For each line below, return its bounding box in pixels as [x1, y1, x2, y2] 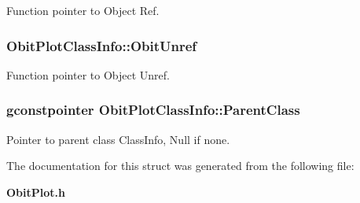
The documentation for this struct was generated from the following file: [6, 157, 354, 174]
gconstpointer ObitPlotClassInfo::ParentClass [6, 100, 300, 120]
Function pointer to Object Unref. [6, 66, 170, 83]
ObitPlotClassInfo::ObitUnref [6, 35, 197, 55]
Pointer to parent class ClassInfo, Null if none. [6, 131, 230, 147]
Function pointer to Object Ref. [6, 2, 160, 18]
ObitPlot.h [6, 183, 65, 200]
